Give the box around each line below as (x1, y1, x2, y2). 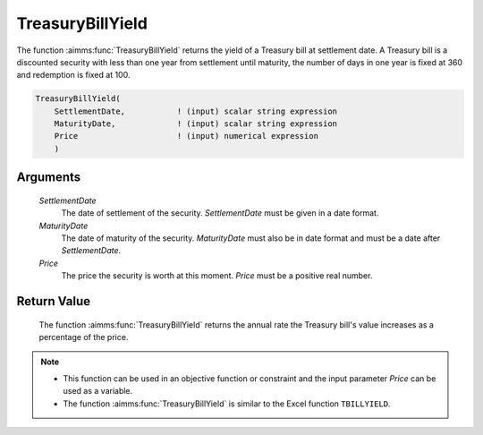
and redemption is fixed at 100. (16, 70, 131, 81)
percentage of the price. (38, 332, 129, 343)
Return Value (16, 294, 91, 309)
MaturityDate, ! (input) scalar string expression (54, 119, 338, 129)
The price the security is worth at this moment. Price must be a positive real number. (61, 270, 373, 281)
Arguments (16, 170, 81, 185)
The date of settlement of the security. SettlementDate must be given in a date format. (61, 208, 379, 218)
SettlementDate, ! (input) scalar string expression (54, 106, 338, 116)
